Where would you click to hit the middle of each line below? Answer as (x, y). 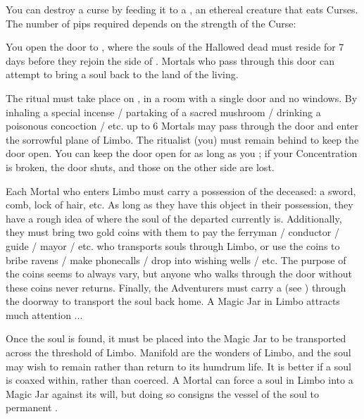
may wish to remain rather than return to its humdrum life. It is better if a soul (178, 366)
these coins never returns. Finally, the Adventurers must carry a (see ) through (176, 287)
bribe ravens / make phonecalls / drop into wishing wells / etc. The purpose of (176, 259)
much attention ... (44, 314)
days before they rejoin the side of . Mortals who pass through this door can (170, 60)
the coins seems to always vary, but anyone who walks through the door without (179, 274)
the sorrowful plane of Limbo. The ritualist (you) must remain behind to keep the (182, 139)
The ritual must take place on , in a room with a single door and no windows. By (182, 98)
